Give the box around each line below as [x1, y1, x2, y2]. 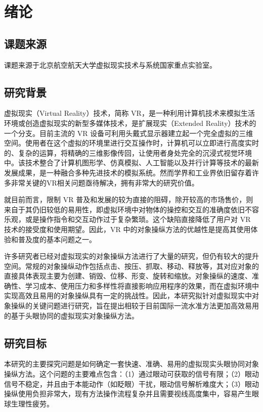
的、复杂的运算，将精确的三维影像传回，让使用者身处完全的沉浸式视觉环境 [4, 147, 252, 158]
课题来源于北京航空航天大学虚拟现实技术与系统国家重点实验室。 [4, 59, 216, 70]
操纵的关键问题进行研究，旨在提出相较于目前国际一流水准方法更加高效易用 [11, 300, 259, 311]
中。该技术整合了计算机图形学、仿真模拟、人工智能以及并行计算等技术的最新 [4, 157, 259, 168]
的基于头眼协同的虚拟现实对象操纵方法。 [4, 310, 139, 321]
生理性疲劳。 [11, 398, 54, 408]
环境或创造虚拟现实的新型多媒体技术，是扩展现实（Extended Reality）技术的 [4, 117, 256, 128]
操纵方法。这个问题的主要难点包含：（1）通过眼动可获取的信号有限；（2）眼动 [4, 369, 259, 379]
